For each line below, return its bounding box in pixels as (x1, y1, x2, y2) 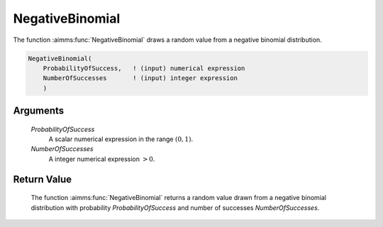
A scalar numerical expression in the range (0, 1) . (48, 135, 194, 143)
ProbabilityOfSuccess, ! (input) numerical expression (43, 64, 245, 72)
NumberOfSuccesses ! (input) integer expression (43, 74, 238, 82)
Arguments (13, 105, 65, 117)
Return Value (13, 173, 72, 185)
